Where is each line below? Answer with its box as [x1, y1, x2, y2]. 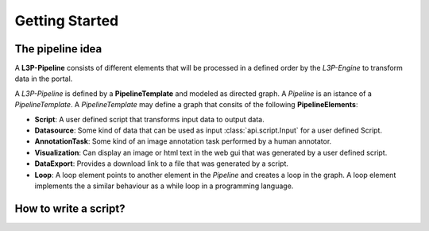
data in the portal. [14, 74, 73, 83]
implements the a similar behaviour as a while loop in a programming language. [34, 181, 294, 191]
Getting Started [14, 12, 119, 29]
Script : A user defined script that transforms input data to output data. [34, 114, 265, 124]
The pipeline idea [14, 42, 102, 56]
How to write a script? [14, 202, 126, 215]
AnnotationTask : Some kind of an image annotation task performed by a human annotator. [34, 137, 332, 146]
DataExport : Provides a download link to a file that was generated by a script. [34, 159, 289, 168]
